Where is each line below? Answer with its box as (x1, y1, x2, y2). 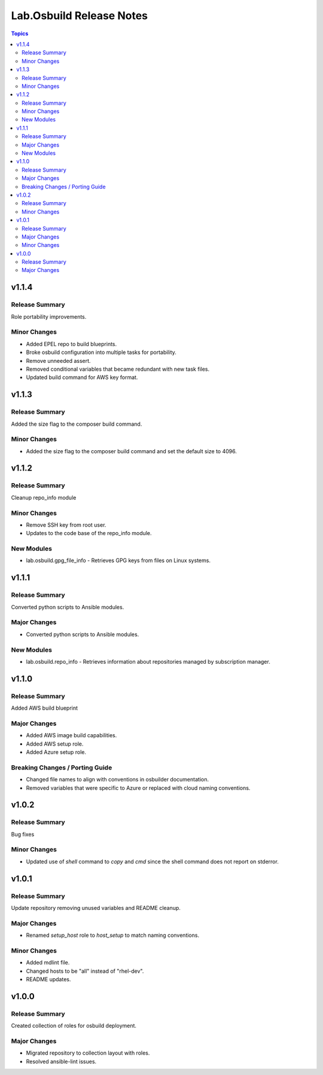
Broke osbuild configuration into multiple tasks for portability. (26, 349, 176, 356)
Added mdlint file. (26, 959, 70, 966)
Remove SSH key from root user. (26, 521, 106, 529)
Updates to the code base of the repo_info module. (26, 530, 152, 537)
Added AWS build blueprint (11, 704, 78, 711)
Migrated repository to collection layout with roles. (26, 1049, 150, 1056)
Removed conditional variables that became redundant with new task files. (26, 365, 210, 372)
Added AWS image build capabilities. (26, 732, 117, 739)
